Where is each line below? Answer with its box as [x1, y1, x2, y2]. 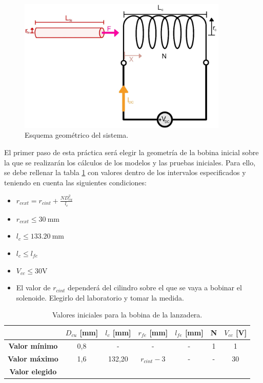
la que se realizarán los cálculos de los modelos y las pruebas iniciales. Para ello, [4, 157, 256, 167]
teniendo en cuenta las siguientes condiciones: [4, 177, 147, 187]
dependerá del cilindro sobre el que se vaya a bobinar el [68, 282, 242, 293]
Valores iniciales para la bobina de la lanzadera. [52, 309, 203, 320]
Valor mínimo [8, 340, 58, 351]
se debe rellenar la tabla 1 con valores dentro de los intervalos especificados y [4, 167, 246, 178]
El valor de [16, 282, 51, 293]
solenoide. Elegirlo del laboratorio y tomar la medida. [16, 292, 184, 303]
